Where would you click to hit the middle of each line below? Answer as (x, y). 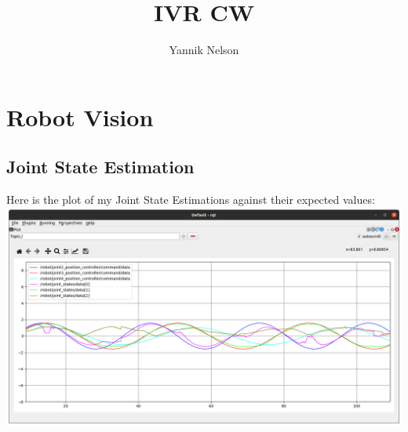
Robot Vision (80, 116)
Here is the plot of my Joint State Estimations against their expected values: (191, 200)
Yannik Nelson (204, 50)
